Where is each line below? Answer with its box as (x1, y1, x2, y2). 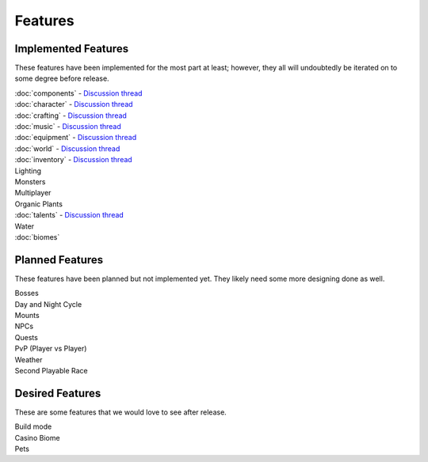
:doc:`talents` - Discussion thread (14, 210, 124, 220)
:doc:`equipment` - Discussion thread (14, 133, 137, 142)
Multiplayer (14, 188, 52, 198)
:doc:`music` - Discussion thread (14, 122, 122, 131)
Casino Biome (14, 433, 60, 442)
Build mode (14, 422, 52, 431)
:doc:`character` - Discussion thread (14, 100, 134, 109)
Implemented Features (14, 42, 129, 55)
